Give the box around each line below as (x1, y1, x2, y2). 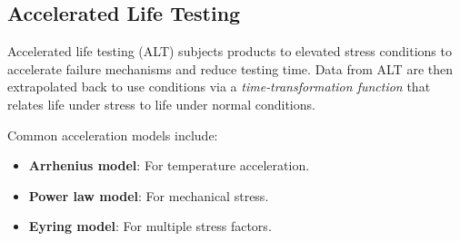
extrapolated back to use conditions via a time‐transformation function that (7, 77, 431, 96)
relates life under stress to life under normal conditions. (7, 94, 315, 113)
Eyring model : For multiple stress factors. (28, 217, 272, 236)
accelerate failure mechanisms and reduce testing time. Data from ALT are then (7, 59, 453, 78)
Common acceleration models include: (7, 125, 218, 144)
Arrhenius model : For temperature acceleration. (28, 156, 310, 175)
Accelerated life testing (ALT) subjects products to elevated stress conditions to (7, 42, 452, 61)
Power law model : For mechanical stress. (28, 186, 269, 205)
